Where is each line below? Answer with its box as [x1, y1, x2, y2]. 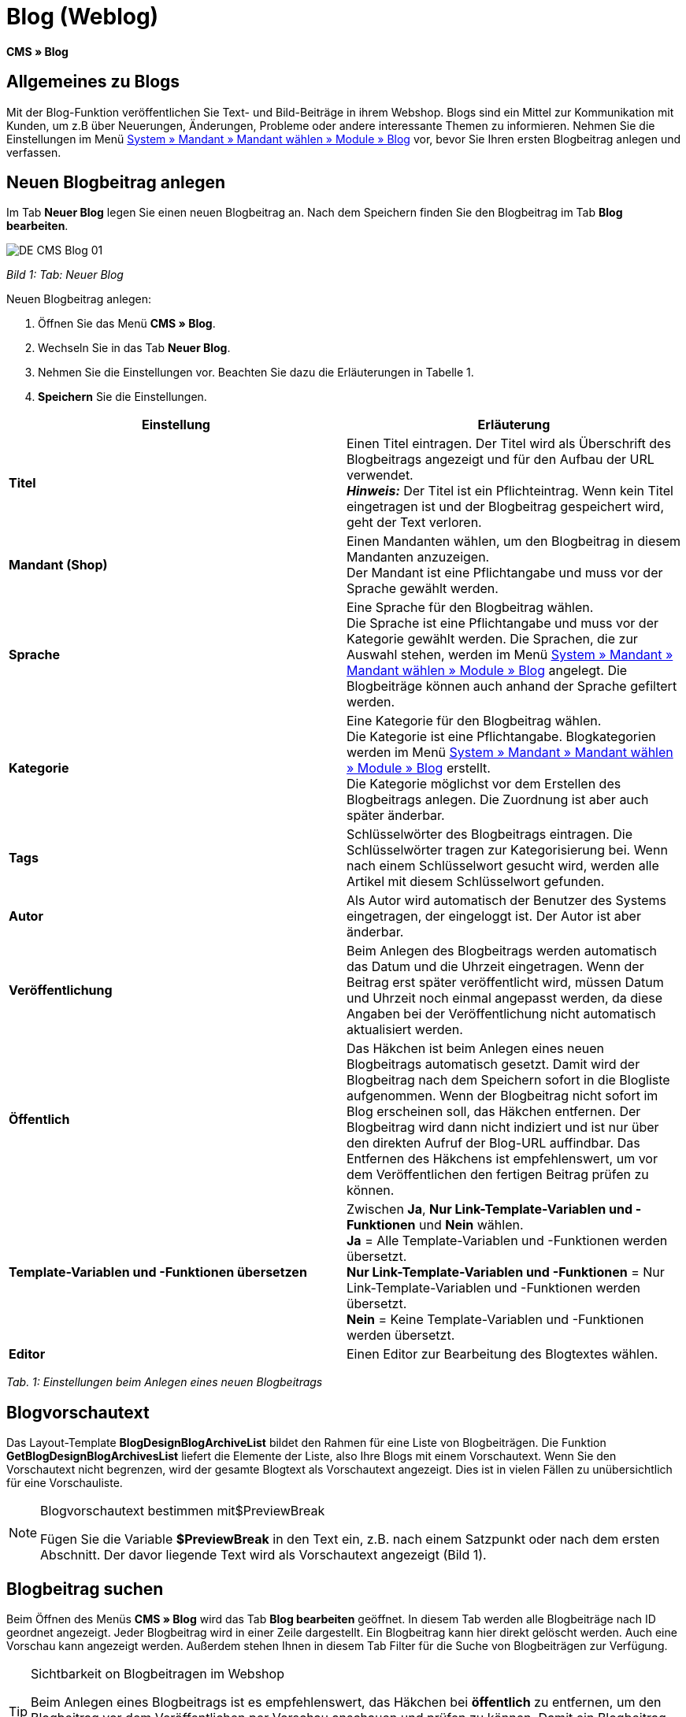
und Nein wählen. [419, 1217, 524, 1233]
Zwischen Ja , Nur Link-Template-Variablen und [347, 1201, 633, 1218]
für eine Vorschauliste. [6, 1476, 123, 1490]
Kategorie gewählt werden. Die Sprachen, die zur [347, 631, 638, 647]
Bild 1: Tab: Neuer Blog [6, 268, 124, 282]
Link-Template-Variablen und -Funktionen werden [347, 1280, 640, 1296]
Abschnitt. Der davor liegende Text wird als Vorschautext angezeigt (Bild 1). [40, 1547, 487, 1563]
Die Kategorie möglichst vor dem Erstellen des [347, 776, 621, 792]
